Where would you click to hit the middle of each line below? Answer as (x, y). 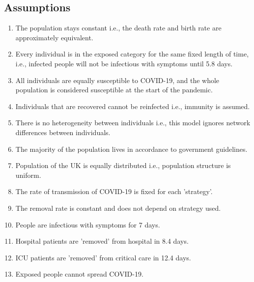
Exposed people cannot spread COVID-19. (79, 274)
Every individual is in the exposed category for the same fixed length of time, (132, 54)
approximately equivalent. (54, 37)
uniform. (28, 175)
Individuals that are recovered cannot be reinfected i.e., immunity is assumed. (133, 106)
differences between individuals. (63, 132)
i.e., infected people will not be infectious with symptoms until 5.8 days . (124, 63)
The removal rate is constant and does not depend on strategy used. (118, 208)
